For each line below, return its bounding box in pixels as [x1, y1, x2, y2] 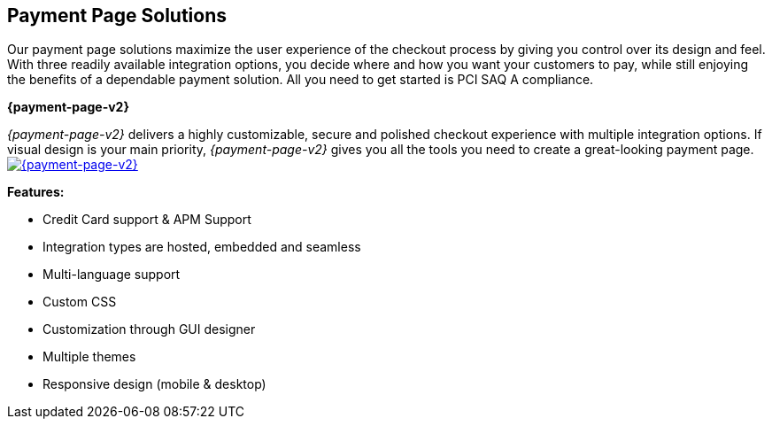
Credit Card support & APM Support [42, 212, 251, 228]
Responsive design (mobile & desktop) [42, 376, 266, 392]
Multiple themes [42, 349, 136, 365]
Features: [7, 184, 65, 200]
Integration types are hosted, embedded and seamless [42, 239, 361, 255]
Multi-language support [42, 267, 181, 283]
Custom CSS [42, 294, 117, 310]
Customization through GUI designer [42, 321, 256, 337]
